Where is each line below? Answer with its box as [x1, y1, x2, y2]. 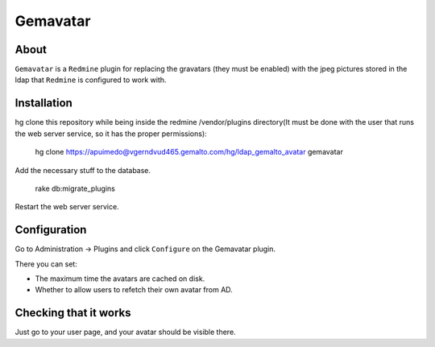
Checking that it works [14, 306, 131, 320]
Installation [14, 97, 72, 110]
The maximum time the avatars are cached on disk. [35, 274, 205, 283]
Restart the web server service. [14, 202, 120, 212]
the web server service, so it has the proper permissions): [14, 129, 207, 138]
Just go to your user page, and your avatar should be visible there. [14, 327, 237, 337]
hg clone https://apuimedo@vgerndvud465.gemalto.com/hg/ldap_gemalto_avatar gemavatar [35, 147, 344, 157]
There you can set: [14, 258, 78, 269]
